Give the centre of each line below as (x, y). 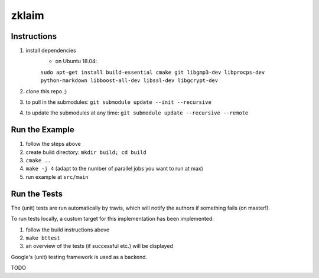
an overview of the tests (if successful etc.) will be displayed (100, 246)
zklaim (27, 15)
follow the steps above (53, 144)
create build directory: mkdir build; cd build (86, 152)
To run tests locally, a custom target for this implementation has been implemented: (112, 219)
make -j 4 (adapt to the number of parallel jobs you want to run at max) (115, 169)
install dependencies (51, 51)
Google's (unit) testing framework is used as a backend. (79, 257)
